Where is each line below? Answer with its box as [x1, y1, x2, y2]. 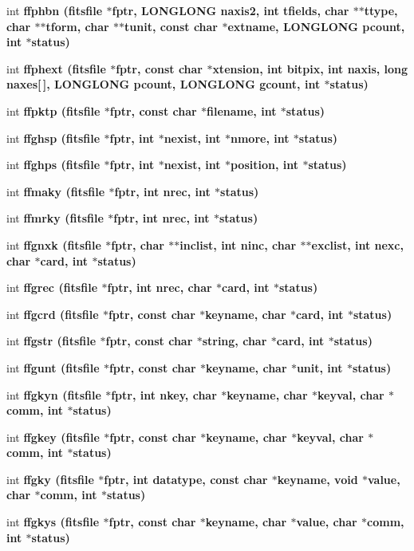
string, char [202, 333, 267, 349]
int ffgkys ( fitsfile [6, 514, 100, 530]
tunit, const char [124, 18, 219, 34]
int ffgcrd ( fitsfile [6, 305, 99, 322]
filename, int [207, 102, 277, 119]
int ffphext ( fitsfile [6, 60, 106, 77]
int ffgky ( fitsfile [6, 470, 94, 487]
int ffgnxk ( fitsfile [6, 236, 101, 253]
